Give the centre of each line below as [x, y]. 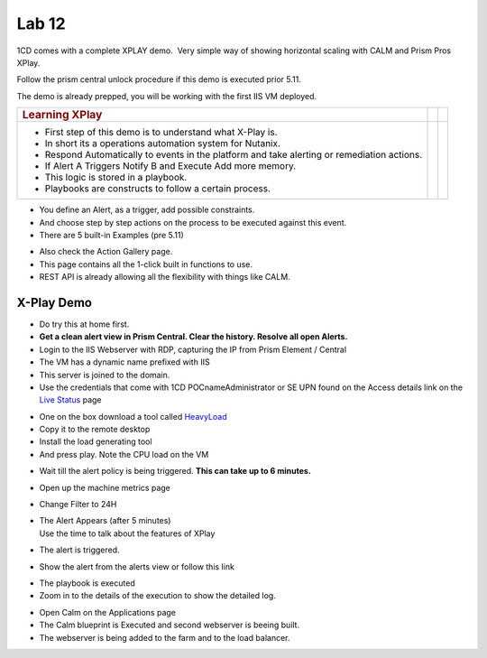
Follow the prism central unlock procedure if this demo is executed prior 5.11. [159, 79]
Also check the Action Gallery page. [106, 252]
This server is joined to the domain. [105, 375]
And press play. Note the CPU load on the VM [124, 454]
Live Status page [71, 400]
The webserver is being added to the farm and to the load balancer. [165, 637]
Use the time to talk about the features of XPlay [127, 533]
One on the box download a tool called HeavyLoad [133, 416]
